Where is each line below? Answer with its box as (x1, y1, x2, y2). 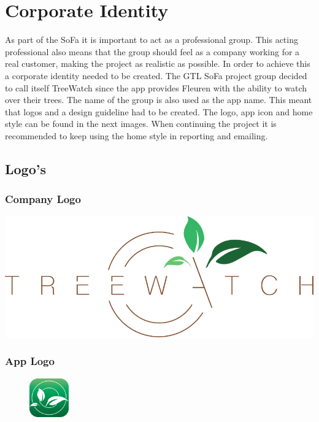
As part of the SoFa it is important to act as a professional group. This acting (5, 33, 298, 46)
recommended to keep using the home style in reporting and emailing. (5, 129, 268, 142)
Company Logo (5, 191, 81, 207)
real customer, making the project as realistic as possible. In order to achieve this (5, 57, 310, 70)
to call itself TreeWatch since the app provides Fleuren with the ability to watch (5, 81, 307, 94)
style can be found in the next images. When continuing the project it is (5, 117, 277, 130)
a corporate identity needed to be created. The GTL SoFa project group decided (5, 69, 307, 82)
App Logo (5, 353, 55, 369)
